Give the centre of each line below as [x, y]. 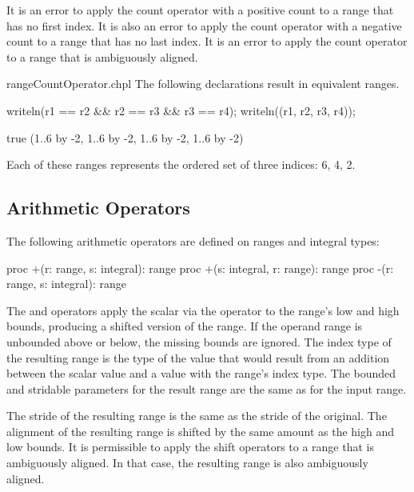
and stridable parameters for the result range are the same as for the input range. [207, 388]
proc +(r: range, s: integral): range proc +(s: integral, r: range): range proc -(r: [200, 268]
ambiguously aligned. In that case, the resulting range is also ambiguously [187, 463]
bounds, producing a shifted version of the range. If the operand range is [185, 326]
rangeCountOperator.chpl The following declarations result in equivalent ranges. [203, 84]
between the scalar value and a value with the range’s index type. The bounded [201, 373]
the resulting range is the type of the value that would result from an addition [198, 357]
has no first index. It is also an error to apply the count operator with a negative [204, 25]
